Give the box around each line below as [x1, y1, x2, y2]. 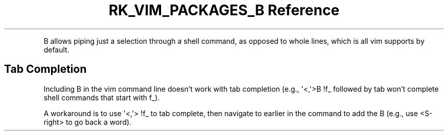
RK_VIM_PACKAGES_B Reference [108, 2, 340, 19]
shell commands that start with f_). [43, 93, 160, 102]
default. [43, 45, 70, 54]
